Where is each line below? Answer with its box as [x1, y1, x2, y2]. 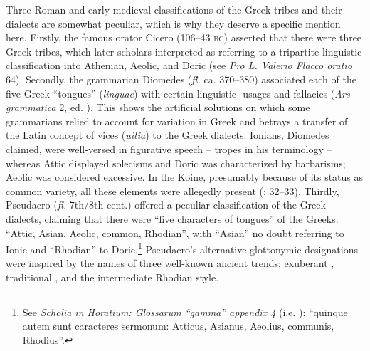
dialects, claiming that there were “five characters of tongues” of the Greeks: [6, 211, 339, 226]
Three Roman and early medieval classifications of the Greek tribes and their [6, 2, 342, 16]
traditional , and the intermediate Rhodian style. [6, 269, 219, 284]
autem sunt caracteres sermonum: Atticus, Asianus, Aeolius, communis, [22, 318, 334, 333]
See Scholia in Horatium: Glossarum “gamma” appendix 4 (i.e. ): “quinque [22, 304, 348, 319]
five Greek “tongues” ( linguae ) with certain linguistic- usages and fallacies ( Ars [6, 85, 350, 100]
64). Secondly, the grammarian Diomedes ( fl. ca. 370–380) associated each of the [6, 71, 356, 86]
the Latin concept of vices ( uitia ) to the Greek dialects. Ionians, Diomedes [6, 127, 329, 142]
